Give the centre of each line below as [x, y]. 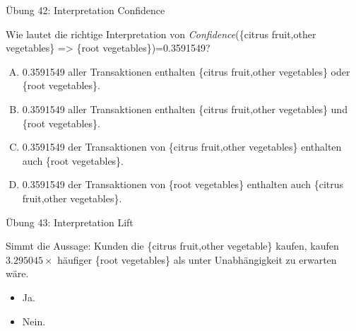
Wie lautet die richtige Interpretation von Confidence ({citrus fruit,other [161, 34]
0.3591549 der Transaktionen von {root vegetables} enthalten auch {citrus [183, 184]
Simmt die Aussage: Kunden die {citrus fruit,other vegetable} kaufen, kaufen [172, 246]
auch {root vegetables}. [73, 160]
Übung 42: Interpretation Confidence [85, 10]
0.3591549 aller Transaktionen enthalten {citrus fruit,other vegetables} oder [186, 71]
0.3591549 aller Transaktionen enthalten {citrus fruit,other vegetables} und [185, 109]
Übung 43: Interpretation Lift [70, 222]
